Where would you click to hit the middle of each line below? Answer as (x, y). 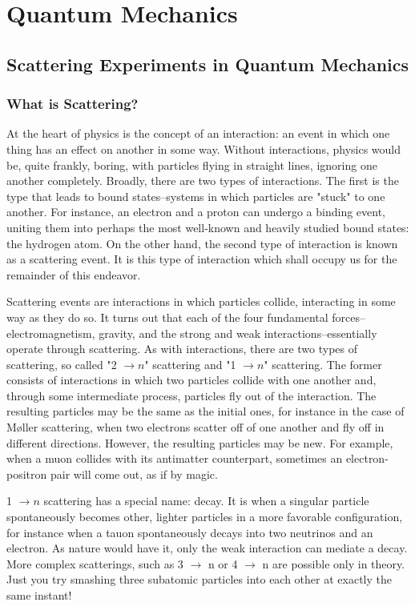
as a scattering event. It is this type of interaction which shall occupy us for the (202, 259)
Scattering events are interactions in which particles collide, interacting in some (201, 301)
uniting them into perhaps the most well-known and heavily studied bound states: (208, 227)
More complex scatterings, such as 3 (95, 563)
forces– (349, 317)
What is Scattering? (73, 104)
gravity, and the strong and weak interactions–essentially (238, 333)
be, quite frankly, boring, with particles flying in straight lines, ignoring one (192, 165)
